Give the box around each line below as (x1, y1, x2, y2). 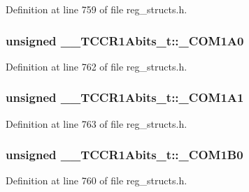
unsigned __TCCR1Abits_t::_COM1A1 (6, 89, 244, 106)
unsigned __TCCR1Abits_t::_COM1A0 (6, 31, 244, 49)
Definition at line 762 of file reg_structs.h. (6, 59, 187, 73)
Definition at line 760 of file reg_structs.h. (6, 173, 187, 188)
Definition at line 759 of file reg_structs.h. (6, 2, 187, 16)
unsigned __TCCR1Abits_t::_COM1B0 (6, 146, 243, 163)
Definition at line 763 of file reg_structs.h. (6, 116, 187, 131)
